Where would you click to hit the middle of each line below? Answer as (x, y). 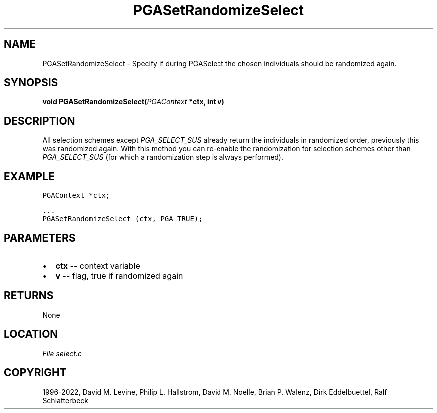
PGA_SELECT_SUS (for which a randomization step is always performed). (163, 157)
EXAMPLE (29, 176)
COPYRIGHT (35, 373)
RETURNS (29, 296)
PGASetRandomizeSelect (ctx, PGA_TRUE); (122, 219)
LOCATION (31, 334)
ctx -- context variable (98, 266)
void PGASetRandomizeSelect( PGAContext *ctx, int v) (133, 102)
